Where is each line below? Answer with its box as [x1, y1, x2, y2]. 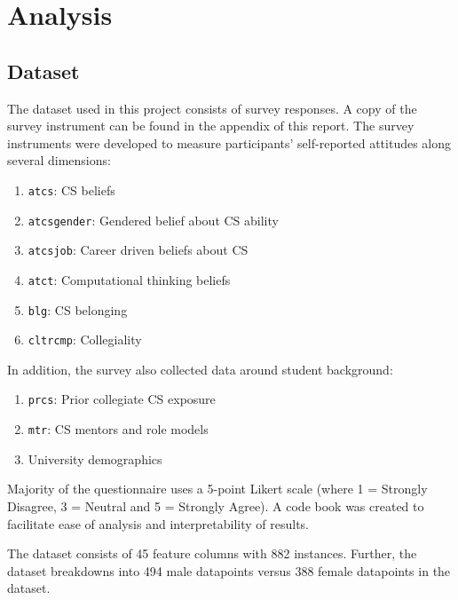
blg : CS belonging [28, 300, 128, 319]
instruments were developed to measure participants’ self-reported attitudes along [7, 133, 452, 152]
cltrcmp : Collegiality [28, 330, 142, 349]
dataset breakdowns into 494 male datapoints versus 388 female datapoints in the [7, 561, 451, 580]
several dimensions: [7, 151, 111, 170]
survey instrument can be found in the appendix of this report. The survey [7, 116, 415, 135]
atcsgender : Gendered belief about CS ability [28, 210, 279, 229]
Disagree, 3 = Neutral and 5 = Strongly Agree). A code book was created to [7, 496, 424, 515]
